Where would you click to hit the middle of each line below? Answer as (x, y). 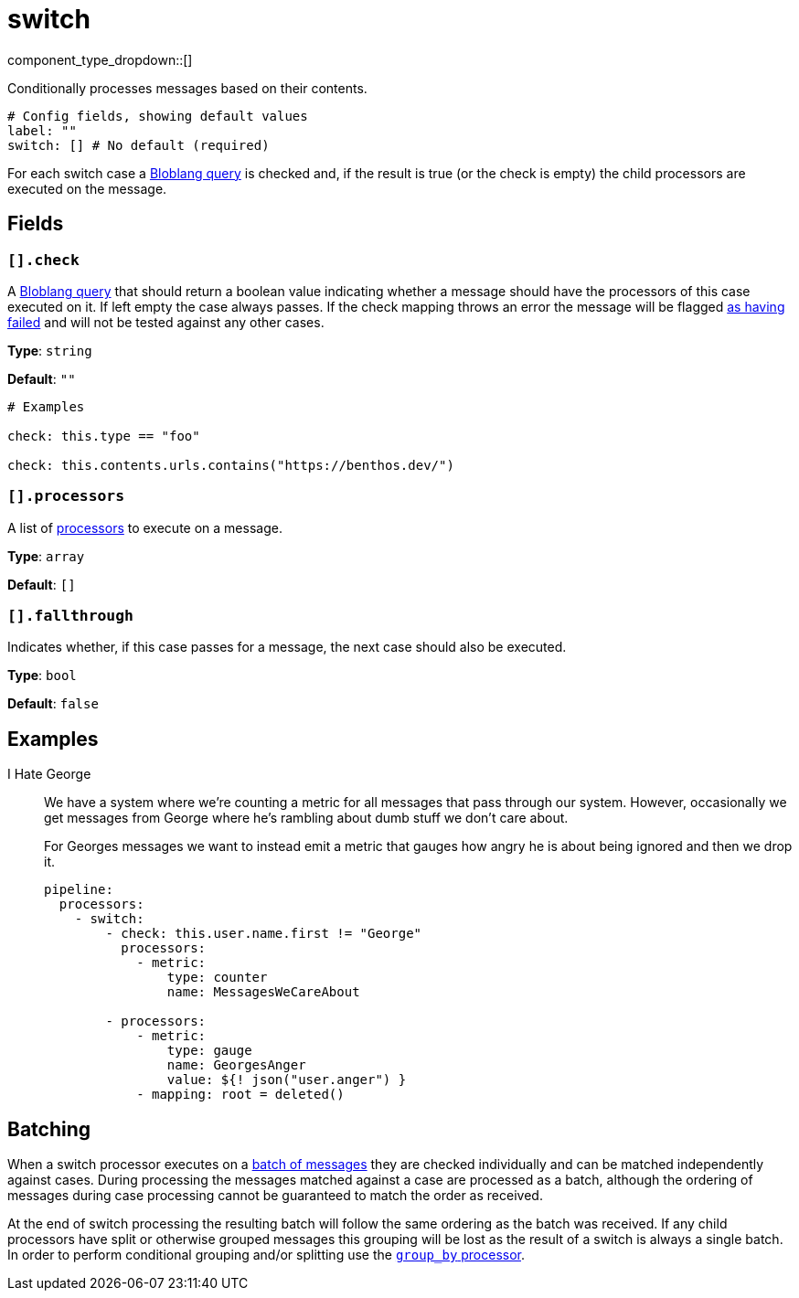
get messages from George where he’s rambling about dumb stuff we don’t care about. (306, 818)
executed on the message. (87, 188)
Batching (49, 1129)
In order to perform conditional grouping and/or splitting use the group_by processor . (266, 1255)
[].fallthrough (70, 616)
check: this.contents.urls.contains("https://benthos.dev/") (231, 465)
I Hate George (49, 774)
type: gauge (209, 1051)
